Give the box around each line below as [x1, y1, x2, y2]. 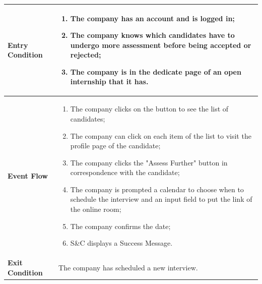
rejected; [70, 49, 101, 60]
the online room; [70, 204, 121, 214]
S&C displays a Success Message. [70, 238, 173, 248]
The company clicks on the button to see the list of [70, 103, 229, 114]
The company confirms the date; [70, 220, 171, 231]
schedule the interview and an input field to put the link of [70, 194, 252, 204]
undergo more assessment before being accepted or [70, 39, 251, 50]
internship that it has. [70, 76, 149, 87]
